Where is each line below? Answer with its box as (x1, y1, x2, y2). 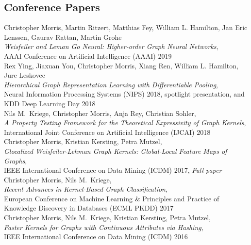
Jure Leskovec (4, 70, 45, 80)
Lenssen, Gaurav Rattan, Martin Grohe (4, 32, 122, 42)
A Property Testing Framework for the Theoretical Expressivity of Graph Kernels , (4, 117, 246, 128)
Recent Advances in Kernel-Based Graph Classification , (4, 184, 167, 194)
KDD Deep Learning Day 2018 (4, 98, 96, 108)
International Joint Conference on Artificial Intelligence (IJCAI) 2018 (4, 127, 211, 137)
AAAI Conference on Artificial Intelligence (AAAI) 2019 (4, 50, 172, 61)
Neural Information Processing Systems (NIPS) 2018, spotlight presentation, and (4, 89, 245, 99)
